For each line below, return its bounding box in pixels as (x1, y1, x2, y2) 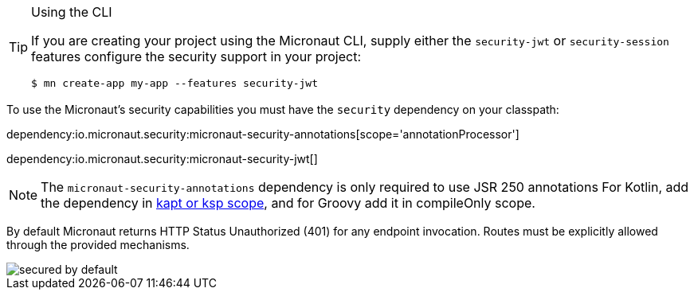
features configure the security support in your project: (31, 49, 362, 64)
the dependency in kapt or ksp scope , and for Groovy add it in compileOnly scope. (41, 195, 535, 211)
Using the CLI (31, 4, 112, 20)
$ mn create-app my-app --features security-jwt (31, 77, 319, 89)
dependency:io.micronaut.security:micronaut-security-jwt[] (6, 152, 318, 166)
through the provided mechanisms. (6, 238, 190, 251)
